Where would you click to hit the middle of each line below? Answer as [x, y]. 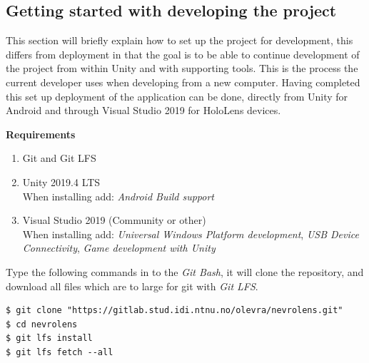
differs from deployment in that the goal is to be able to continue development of [183, 54]
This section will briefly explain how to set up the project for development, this [180, 40]
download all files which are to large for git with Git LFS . [132, 286]
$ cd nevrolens [42, 324]
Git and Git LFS [59, 158]
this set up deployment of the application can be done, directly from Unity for [177, 96]
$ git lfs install [49, 338]
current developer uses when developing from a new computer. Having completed [183, 82]
